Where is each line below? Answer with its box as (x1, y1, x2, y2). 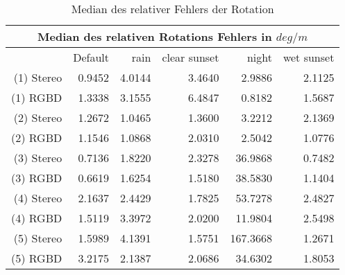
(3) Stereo (13, 150, 62, 166)
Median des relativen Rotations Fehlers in (37, 28, 272, 44)
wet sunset (283, 49, 335, 65)
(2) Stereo (13, 109, 62, 125)
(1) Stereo (13, 69, 62, 85)
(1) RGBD (11, 89, 62, 105)
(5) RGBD (11, 250, 62, 266)
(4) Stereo (13, 190, 62, 206)
